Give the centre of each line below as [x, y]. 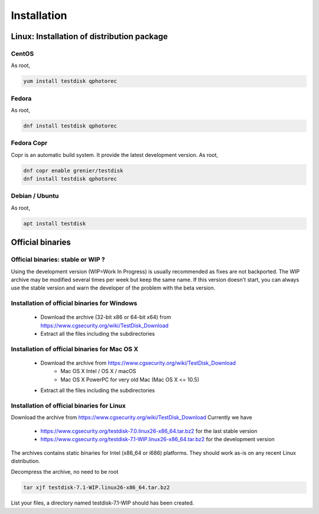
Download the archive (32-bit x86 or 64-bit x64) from [106, 317]
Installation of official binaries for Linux [69, 406]
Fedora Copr [29, 143]
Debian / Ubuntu [35, 196]
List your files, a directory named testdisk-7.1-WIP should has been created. [102, 503]
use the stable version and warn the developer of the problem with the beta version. [113, 288]
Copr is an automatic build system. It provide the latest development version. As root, [115, 155]
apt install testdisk [55, 223]
